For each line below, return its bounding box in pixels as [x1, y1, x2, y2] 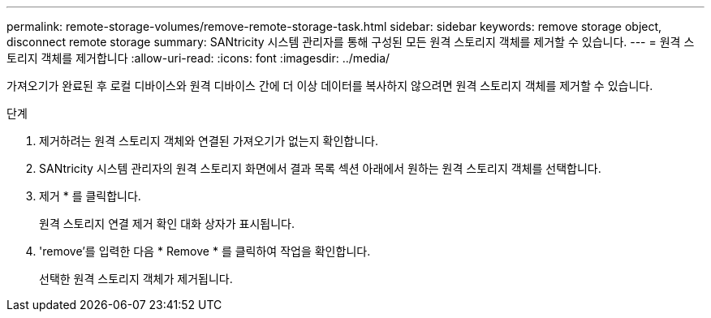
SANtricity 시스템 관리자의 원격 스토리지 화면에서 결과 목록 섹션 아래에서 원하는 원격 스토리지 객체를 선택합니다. [39, 161, 601, 175]
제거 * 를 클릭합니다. [39, 189, 141, 203]
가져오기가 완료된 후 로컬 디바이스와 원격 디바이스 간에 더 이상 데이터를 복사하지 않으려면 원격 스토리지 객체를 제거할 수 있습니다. [6, 79, 653, 92]
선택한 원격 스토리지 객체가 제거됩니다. [39, 272, 233, 286]
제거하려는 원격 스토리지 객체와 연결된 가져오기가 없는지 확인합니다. [39, 134, 378, 148]
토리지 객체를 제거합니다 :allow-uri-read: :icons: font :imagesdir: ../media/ [6, 51, 390, 65]
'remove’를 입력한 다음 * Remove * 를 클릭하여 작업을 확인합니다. [39, 244, 371, 258]
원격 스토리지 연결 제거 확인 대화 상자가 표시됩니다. [39, 217, 295, 230]
